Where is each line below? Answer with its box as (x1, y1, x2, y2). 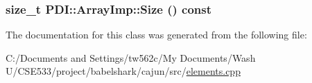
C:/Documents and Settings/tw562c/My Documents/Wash (6, 50, 256, 64)
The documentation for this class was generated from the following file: (6, 27, 307, 42)
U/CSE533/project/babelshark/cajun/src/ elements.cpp (6, 64, 241, 78)
